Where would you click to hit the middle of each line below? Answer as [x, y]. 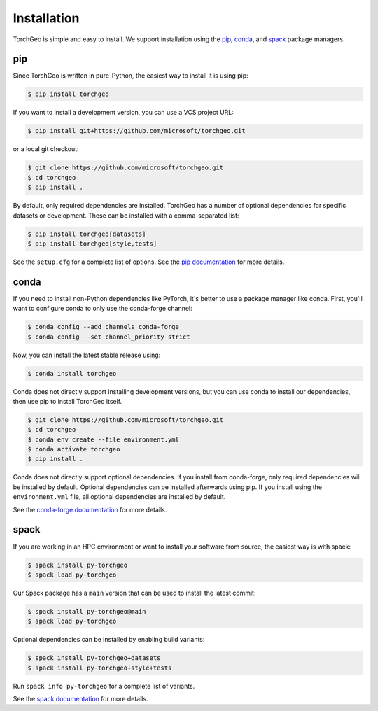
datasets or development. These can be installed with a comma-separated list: [126, 215]
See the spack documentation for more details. [80, 698]
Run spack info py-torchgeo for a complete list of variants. [104, 686]
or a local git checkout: [46, 149]
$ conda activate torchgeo [74, 449]
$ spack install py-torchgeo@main [87, 611]
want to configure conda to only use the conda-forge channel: [103, 309]
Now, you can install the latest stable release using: [87, 355]
